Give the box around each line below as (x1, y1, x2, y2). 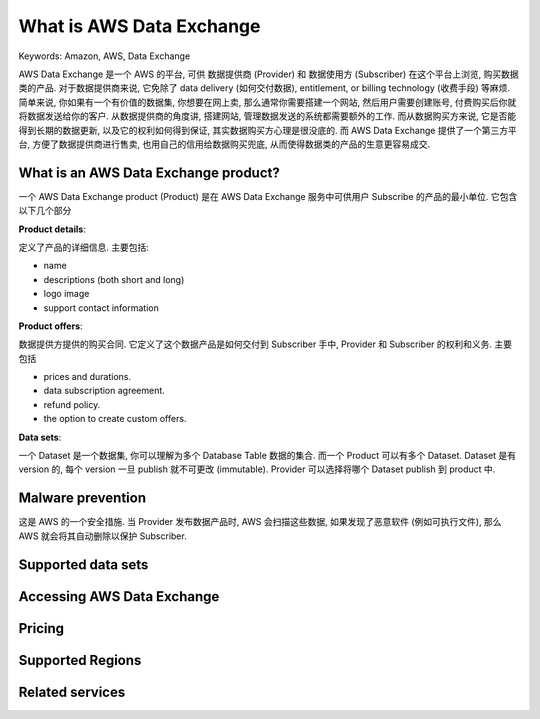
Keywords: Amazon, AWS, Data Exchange (18, 50, 191, 62)
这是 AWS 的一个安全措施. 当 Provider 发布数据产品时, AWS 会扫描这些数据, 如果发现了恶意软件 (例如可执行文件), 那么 (18, 516, 502, 528)
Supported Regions (18, 651, 142, 669)
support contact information (43, 301, 159, 314)
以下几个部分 (18, 205, 72, 217)
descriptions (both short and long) (43, 273, 185, 285)
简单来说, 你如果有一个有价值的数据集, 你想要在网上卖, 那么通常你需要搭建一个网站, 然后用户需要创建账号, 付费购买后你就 (18, 96, 517, 108)
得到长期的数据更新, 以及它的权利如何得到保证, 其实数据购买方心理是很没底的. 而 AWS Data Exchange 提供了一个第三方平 (18, 124, 517, 136)
